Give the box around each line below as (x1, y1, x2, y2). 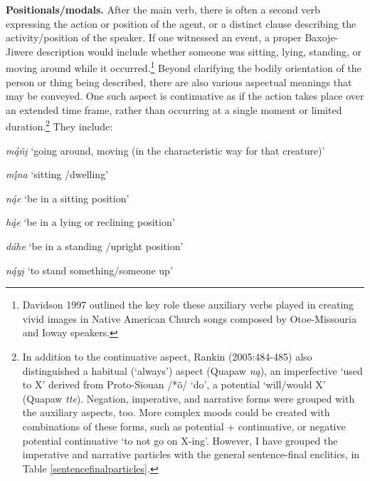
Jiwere (6, 43, 33, 58)
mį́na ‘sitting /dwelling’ (6, 167, 109, 182)
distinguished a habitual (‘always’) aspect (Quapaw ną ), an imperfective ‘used (22, 363, 363, 378)
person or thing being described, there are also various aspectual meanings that (6, 74, 352, 89)
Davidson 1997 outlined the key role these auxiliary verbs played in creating (22, 297, 354, 312)
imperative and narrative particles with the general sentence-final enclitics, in (22, 447, 360, 462)
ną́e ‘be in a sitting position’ (6, 190, 129, 205)
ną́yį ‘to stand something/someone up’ (6, 262, 173, 277)
